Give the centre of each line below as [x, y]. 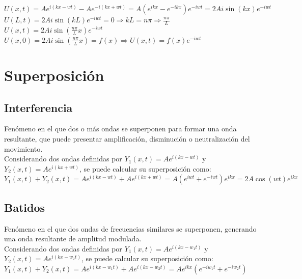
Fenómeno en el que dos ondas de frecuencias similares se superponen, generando [130, 228]
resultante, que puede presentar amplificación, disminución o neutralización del [127, 138]
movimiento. [23, 148]
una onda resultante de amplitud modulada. [73, 239]
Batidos [25, 207]
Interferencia [38, 107]
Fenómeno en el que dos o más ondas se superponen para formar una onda [120, 129]
